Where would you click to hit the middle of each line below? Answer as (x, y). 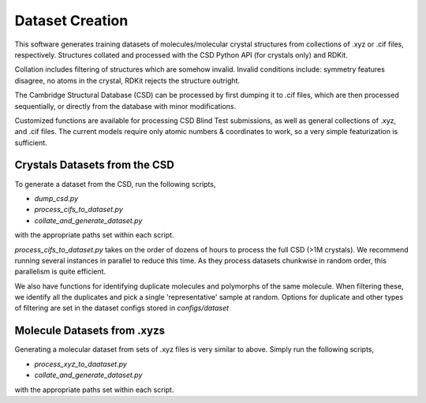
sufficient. (31, 143)
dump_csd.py (56, 198)
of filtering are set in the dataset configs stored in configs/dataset (121, 308)
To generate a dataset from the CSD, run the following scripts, (115, 184)
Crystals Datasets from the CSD (95, 165)
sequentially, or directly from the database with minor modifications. (125, 106)
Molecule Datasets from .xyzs (90, 331)
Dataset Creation (71, 21)
